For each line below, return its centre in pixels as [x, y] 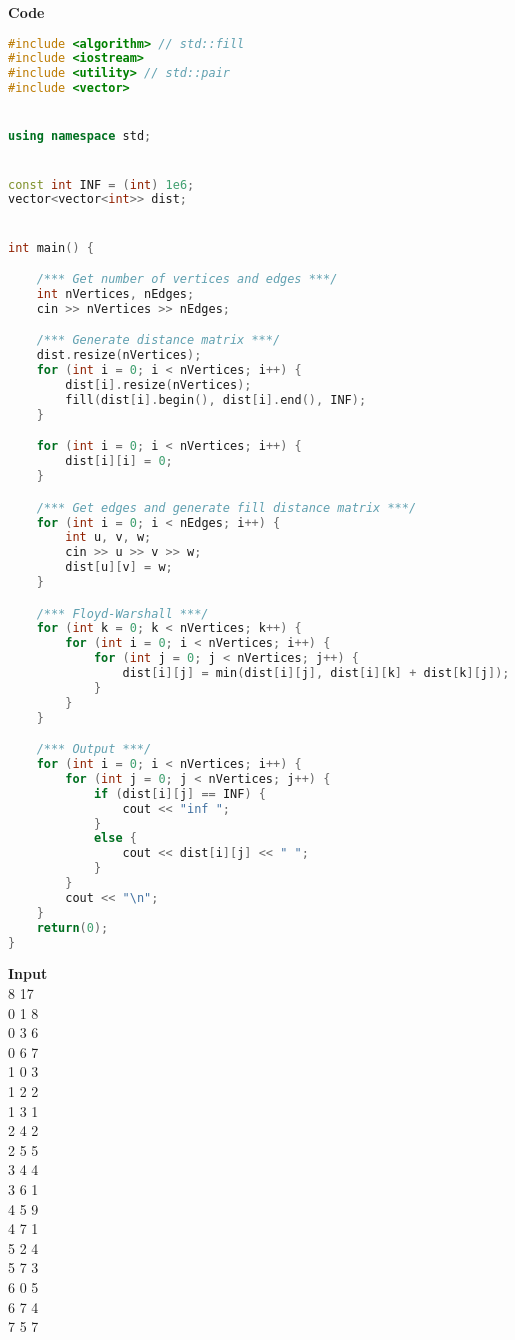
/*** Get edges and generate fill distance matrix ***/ [226, 507]
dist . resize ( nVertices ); [119, 355]
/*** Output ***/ [94, 749]
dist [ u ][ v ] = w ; [119, 567]
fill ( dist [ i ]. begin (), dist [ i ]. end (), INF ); [216, 399]
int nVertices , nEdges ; [115, 294]
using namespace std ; [80, 136]
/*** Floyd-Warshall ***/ [122, 613]
